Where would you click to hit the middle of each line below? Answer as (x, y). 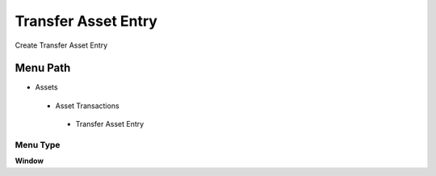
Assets (46, 87)
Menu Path (43, 68)
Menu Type (38, 145)
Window (29, 161)
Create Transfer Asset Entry (61, 45)
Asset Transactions (88, 106)
